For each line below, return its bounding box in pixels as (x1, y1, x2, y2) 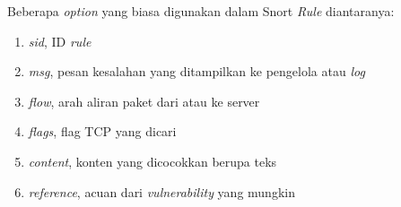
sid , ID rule (28, 31, 92, 50)
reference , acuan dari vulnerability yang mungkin (28, 182, 295, 201)
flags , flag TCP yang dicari (28, 122, 177, 141)
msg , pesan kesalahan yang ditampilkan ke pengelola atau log (28, 62, 365, 81)
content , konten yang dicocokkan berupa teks (28, 151, 277, 170)
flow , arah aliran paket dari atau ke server (28, 91, 260, 110)
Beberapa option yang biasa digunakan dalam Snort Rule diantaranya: (7, 2, 395, 20)
